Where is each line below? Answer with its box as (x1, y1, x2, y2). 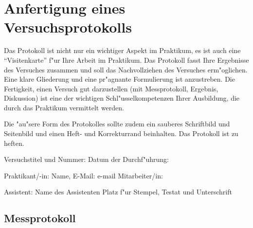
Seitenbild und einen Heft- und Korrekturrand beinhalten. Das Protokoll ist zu (4, 128, 238, 139)
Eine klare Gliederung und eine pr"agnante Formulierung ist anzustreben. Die (4, 74, 235, 84)
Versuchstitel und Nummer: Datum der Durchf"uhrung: (4, 154, 169, 164)
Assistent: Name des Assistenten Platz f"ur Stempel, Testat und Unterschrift (4, 187, 232, 197)
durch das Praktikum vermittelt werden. (4, 102, 125, 112)
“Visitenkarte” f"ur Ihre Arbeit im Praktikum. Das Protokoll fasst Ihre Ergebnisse (4, 54, 249, 65)
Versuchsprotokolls (4, 17, 132, 37)
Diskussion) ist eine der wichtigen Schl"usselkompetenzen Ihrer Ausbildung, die (4, 93, 240, 103)
